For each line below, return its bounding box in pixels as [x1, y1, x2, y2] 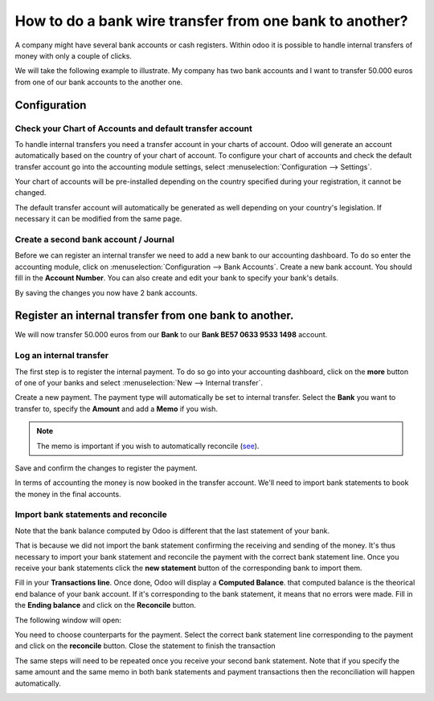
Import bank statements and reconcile [14, 509, 168, 520]
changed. [14, 188, 47, 198]
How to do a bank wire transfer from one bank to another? [14, 12, 408, 30]
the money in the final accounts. [14, 489, 121, 499]
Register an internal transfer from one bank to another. [14, 309, 294, 323]
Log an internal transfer [14, 350, 108, 361]
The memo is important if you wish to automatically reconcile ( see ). [36, 441, 260, 450]
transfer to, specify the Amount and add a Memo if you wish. [14, 404, 219, 414]
